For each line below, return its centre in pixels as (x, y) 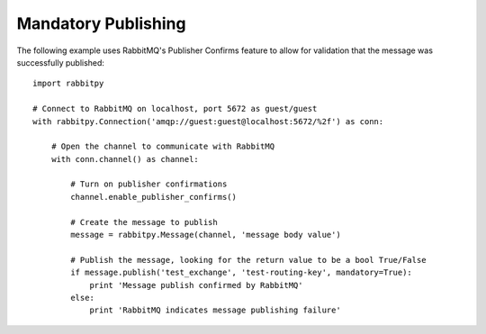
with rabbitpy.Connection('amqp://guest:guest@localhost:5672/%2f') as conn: (208, 121)
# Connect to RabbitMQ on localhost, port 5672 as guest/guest (175, 109)
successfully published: (61, 62)
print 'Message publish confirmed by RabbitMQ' (196, 285)
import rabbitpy (68, 84)
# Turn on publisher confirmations (149, 184)
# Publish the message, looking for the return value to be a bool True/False (248, 260)
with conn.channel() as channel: (125, 159)
